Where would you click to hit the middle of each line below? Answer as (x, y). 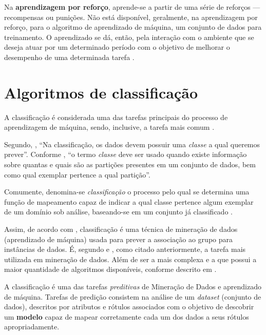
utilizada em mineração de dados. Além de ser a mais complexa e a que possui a (130, 259)
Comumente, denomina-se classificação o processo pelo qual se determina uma (127, 192)
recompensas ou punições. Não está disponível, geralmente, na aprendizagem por (131, 17)
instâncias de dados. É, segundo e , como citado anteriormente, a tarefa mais (125, 249)
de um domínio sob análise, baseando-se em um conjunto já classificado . (118, 212)
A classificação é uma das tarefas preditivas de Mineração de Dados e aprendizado (133, 286)
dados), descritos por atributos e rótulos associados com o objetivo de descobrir (129, 307)
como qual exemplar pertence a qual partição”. (77, 174)
